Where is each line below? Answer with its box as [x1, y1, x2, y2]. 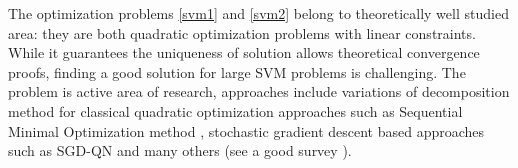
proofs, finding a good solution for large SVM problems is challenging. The [8, 61, 466, 82]
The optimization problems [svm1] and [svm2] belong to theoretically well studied [8, 3, 509, 23]
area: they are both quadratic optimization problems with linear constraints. [8, 22, 476, 43]
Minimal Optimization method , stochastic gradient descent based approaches [8, 120, 485, 141]
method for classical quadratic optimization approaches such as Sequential [8, 100, 463, 121]
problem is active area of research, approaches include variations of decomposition [8, 81, 510, 102]
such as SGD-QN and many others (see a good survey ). [8, 140, 352, 161]
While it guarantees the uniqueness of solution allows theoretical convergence [8, 42, 480, 63]
